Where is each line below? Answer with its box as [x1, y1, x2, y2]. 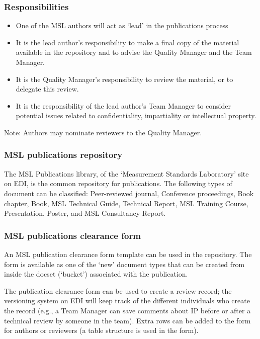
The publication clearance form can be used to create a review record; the [4, 285, 232, 296]
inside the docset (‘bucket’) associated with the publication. [4, 269, 188, 279]
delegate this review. [16, 83, 79, 94]
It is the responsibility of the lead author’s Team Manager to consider [16, 100, 231, 111]
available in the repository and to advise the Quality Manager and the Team [16, 47, 252, 57]
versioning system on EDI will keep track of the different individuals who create [4, 295, 250, 306]
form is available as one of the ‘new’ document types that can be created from [4, 259, 245, 269]
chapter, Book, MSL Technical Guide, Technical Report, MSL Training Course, [4, 198, 248, 208]
